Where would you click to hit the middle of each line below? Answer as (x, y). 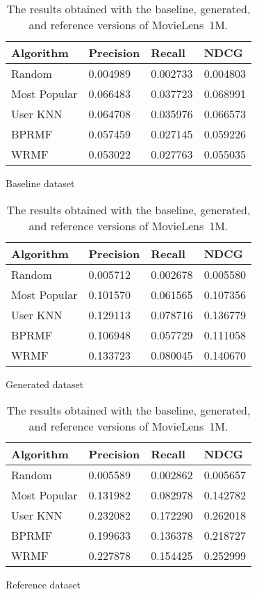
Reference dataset (43, 585)
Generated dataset (45, 384)
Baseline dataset (40, 183)
